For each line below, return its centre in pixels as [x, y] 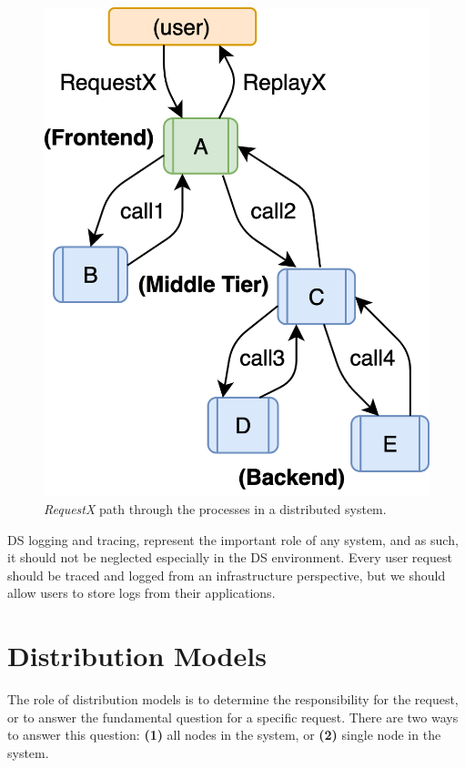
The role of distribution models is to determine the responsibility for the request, [233, 699]
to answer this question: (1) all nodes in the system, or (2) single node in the [224, 735]
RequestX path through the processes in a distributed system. [215, 508]
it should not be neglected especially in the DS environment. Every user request [230, 557]
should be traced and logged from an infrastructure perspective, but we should [227, 575]
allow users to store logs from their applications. [142, 593]
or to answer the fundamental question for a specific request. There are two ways [233, 717]
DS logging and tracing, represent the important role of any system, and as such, [233, 539]
